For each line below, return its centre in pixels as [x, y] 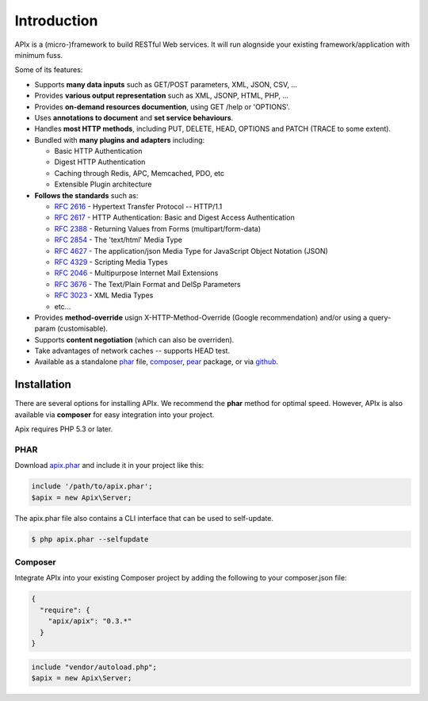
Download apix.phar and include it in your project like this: [109, 465]
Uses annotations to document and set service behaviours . [134, 117]
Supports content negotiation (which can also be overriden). [134, 339]
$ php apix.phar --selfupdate [90, 539]
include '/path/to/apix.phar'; [92, 486]
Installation [43, 385]
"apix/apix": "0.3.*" [90, 621]
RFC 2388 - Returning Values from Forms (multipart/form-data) [158, 228]
